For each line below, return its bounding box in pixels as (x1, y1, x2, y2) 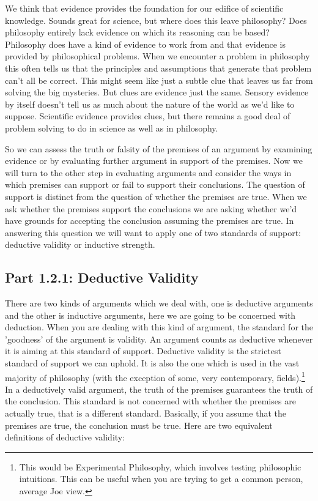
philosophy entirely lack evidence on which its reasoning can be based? (5, 26, 270, 39)
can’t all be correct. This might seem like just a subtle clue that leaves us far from (5, 73, 313, 86)
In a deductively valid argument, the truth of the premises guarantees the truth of (5, 382, 313, 395)
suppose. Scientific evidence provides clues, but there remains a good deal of (5, 109, 290, 122)
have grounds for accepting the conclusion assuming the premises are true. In (5, 214, 294, 227)
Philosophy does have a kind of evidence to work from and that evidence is (5, 37, 286, 50)
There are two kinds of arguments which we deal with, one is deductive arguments (5, 297, 313, 310)
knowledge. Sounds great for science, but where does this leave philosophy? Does (5, 13, 307, 26)
